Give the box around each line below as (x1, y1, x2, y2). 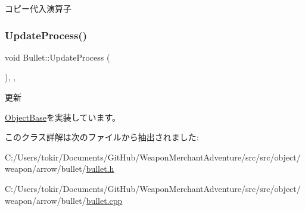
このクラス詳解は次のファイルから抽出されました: (5, 131, 199, 143)
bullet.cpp (86, 194, 123, 206)
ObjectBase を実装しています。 (5, 111, 121, 123)
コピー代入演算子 (5, 2, 71, 14)
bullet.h (86, 162, 114, 175)
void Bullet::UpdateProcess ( (5, 51, 110, 63)
